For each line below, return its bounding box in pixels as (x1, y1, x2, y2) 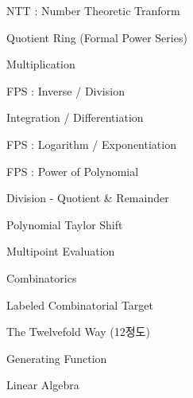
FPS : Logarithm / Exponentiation (6, 135, 176, 152)
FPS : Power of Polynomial (6, 162, 139, 179)
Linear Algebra (6, 377, 79, 393)
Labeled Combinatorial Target (6, 296, 154, 313)
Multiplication (6, 56, 75, 72)
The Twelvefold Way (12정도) (6, 323, 150, 340)
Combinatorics (6, 269, 77, 286)
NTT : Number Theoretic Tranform (6, 2, 180, 18)
